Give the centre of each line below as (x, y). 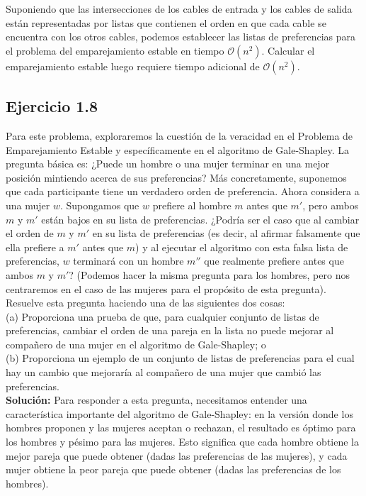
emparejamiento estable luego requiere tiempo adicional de (133, 66)
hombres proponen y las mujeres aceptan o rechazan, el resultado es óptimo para (181, 428)
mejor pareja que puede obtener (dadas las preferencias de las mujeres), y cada (177, 455)
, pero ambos (331, 205)
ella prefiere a (35, 247)
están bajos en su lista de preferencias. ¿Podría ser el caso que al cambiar (200, 219)
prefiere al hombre (192, 205)
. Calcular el (288, 50)
